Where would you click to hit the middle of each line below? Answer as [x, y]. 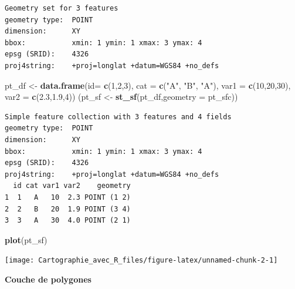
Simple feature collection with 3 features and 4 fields [118, 117]
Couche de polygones [48, 279]
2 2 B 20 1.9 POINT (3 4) [68, 209]
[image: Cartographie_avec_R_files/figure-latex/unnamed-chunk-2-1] [141, 261]
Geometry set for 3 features [62, 8]
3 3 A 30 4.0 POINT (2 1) [68, 221]
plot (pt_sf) [26, 239]
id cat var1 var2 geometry [72, 186]
